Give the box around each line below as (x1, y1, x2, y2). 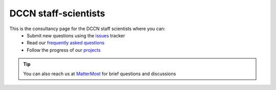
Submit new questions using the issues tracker (27, 32, 125, 38)
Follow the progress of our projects (27, 47, 101, 53)
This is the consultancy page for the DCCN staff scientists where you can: (9, 26, 166, 32)
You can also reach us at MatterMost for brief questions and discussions (23, 71, 176, 77)
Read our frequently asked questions (27, 40, 105, 46)
